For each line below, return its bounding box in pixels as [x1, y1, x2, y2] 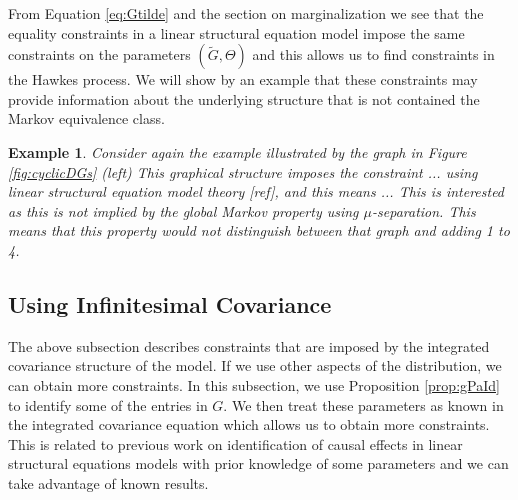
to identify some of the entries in [8, 394, 208, 415]
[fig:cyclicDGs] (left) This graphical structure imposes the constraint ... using [8, 161, 478, 182]
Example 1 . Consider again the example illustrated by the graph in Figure [8, 141, 467, 162]
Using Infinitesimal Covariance [8, 288, 332, 319]
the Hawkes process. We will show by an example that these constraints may [8, 69, 478, 90]
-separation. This [372, 200, 476, 221]
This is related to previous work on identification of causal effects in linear [8, 433, 463, 454]
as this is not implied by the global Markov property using [8, 200, 359, 221]
